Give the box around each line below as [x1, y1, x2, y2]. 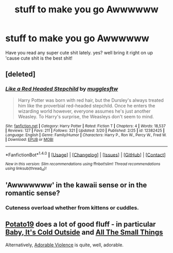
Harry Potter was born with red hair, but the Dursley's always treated [18, 97, 164, 103]
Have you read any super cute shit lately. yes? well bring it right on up [5, 49, 153, 56]
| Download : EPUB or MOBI [5, 137, 54, 142]
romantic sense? [5, 189, 60, 197]
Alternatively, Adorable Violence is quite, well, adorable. [5, 242, 124, 248]
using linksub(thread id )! [5, 166, 47, 172]
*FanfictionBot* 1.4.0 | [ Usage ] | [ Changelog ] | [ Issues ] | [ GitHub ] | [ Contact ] [5, 151, 166, 158]
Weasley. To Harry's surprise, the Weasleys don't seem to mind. [18, 113, 154, 119]
